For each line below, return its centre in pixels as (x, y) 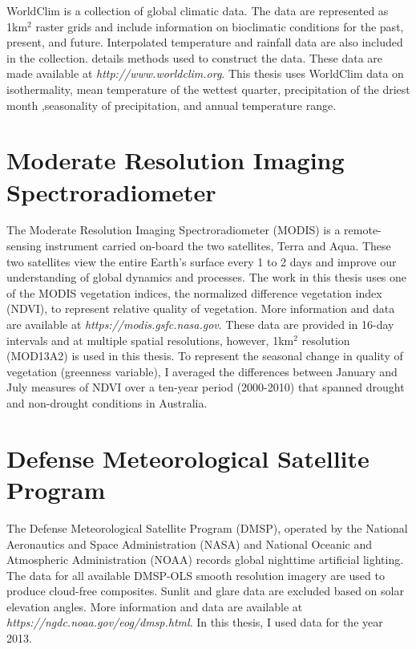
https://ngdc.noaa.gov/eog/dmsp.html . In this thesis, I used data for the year (195, 622)
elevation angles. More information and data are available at (155, 606)
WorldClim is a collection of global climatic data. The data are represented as (198, 10)
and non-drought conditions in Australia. (107, 403)
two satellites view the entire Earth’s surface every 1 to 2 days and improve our (202, 261)
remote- (363, 230)
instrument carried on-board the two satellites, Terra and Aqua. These (218, 246)
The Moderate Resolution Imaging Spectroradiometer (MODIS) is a (174, 230)
